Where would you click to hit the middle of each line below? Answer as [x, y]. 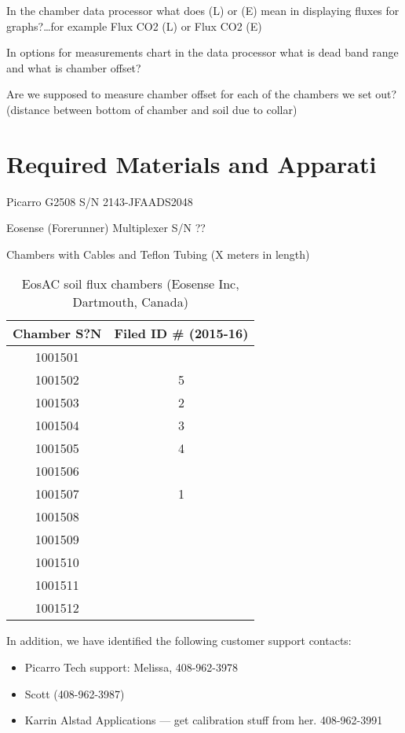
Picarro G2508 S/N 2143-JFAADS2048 [100, 201]
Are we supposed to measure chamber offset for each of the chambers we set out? [202, 94]
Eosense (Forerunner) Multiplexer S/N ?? [106, 228]
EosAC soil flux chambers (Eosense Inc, [130, 284]
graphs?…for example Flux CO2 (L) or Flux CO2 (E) [134, 26]
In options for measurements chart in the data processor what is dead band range [202, 52]
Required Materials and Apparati [192, 163]
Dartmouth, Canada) [130, 302]
